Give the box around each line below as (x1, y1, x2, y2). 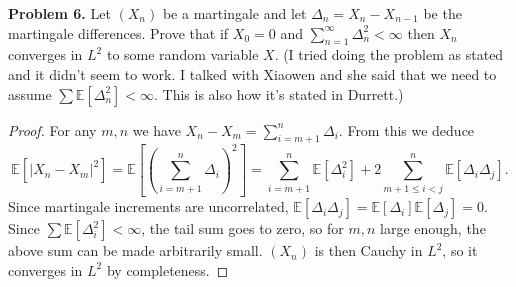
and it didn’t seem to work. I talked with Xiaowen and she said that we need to (8, 63, 497, 84)
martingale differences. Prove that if (8, 22, 229, 43)
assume (8, 83, 52, 104)
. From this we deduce (338, 119, 475, 140)
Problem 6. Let (8, 3, 111, 23)
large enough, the (380, 218, 486, 239)
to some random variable (106, 44, 259, 65)
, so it (442, 240, 478, 261)
